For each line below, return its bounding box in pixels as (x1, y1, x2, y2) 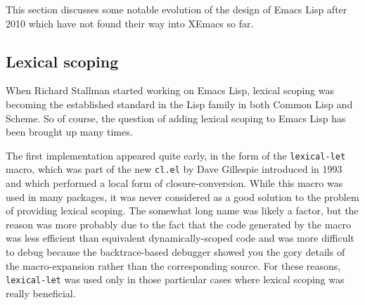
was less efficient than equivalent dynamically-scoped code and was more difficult (6, 231, 354, 245)
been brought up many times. (6, 124, 133, 139)
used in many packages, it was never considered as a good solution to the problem (6, 189, 359, 204)
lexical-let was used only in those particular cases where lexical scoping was (6, 272, 345, 287)
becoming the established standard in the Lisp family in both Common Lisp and (6, 96, 353, 111)
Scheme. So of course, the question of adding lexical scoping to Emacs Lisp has (6, 110, 346, 125)
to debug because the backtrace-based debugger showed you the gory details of (6, 245, 345, 259)
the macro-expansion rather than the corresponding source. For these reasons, (6, 258, 341, 273)
